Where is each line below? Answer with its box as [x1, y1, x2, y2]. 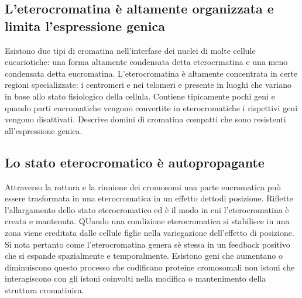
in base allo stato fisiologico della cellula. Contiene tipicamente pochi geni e [5, 90, 275, 102]
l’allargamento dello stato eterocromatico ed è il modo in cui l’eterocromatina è [5, 203, 289, 215]
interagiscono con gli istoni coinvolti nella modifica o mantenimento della [5, 272, 266, 285]
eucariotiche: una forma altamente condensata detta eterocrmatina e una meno [5, 56, 288, 68]
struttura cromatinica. [5, 283, 84, 296]
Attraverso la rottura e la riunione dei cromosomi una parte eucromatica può [5, 180, 281, 193]
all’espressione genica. [5, 124, 83, 136]
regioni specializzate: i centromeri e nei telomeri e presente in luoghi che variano [5, 78, 291, 91]
